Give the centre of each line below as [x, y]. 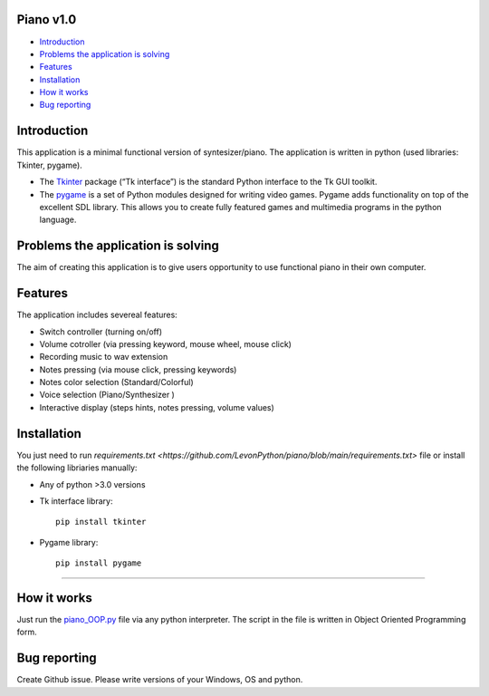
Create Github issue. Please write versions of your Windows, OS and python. [160, 680]
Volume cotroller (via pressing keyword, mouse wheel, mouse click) [165, 343]
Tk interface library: [76, 501]
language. [58, 220]
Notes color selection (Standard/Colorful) [116, 382]
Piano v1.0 [47, 19]
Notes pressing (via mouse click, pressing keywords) [138, 369]
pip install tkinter [101, 522]
